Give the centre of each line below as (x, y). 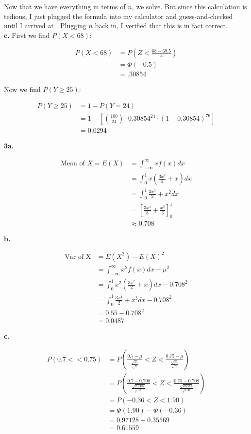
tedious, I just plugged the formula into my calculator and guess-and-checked (118, 16)
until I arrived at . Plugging (45, 26)
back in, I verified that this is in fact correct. (161, 26)
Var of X (78, 257)
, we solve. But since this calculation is (189, 6)
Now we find (22, 89)
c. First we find (27, 35)
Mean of (73, 164)
